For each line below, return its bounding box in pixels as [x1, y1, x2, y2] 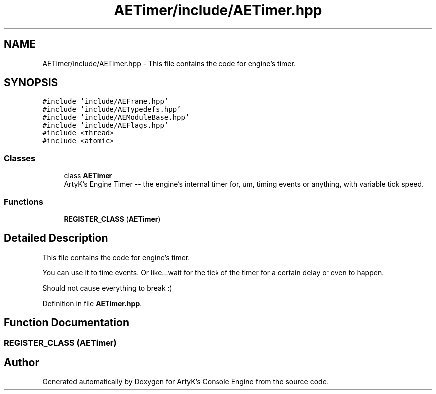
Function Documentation [4, 316, 129, 329]
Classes [4, 153, 36, 163]
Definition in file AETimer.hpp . [42, 299, 142, 308]
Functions [4, 196, 43, 207]
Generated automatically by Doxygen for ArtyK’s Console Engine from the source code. [42, 377, 328, 386]
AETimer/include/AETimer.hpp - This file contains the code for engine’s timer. [42, 59, 296, 68]
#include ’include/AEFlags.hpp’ [42, 121, 169, 130]
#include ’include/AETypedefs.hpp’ [42, 105, 181, 114]
